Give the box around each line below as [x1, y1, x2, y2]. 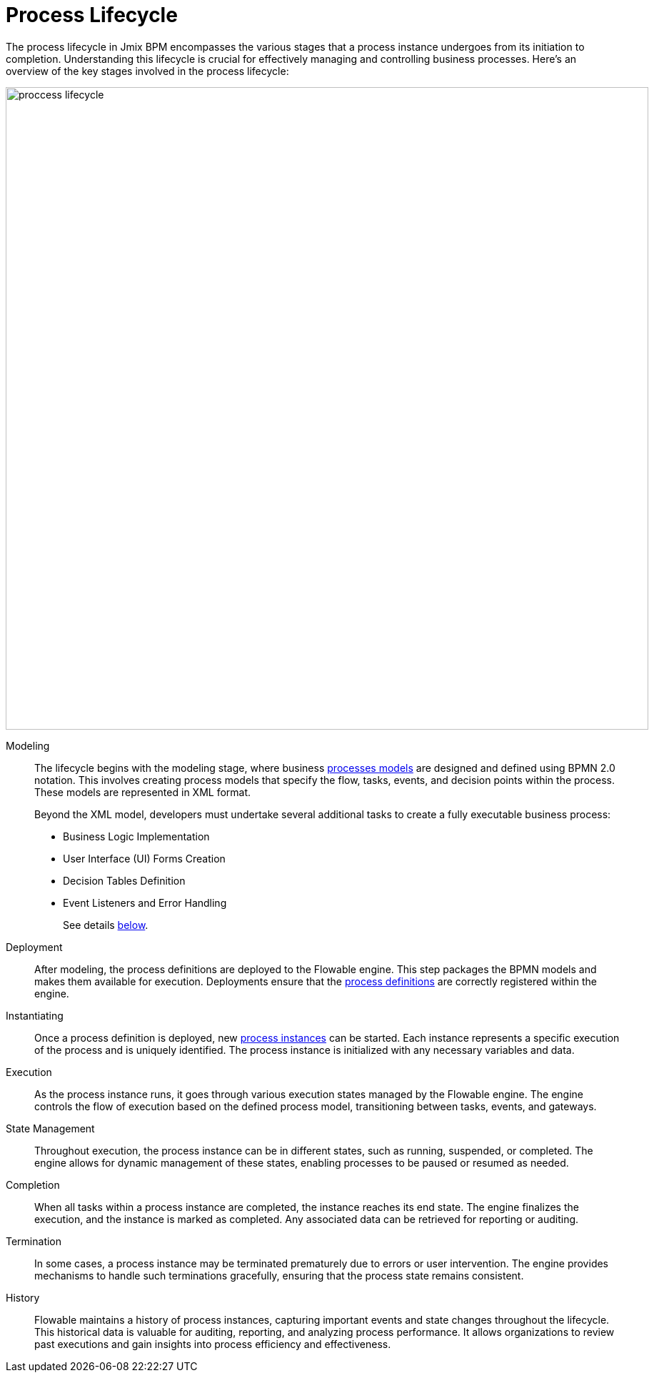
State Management [6, 1122, 95, 1135]
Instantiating [6, 1009, 64, 1022]
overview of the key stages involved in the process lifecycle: [6, 64, 289, 77]
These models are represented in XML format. [34, 785, 251, 798]
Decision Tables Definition [63, 874, 186, 887]
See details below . [63, 918, 149, 931]
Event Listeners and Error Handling [63, 896, 227, 909]
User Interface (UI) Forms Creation [63, 852, 226, 865]
